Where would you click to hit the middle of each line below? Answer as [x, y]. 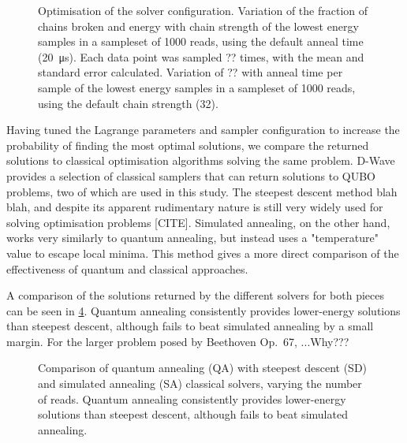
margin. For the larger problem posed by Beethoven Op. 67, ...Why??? [178, 341]
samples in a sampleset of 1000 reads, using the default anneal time [201, 41]
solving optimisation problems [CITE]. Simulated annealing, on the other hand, [198, 222]
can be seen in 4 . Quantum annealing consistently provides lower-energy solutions [203, 310]
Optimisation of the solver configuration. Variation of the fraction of [203, 10]
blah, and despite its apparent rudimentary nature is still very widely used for [195, 207]
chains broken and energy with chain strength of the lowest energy [198, 26]
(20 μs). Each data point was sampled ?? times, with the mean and [201, 56]
